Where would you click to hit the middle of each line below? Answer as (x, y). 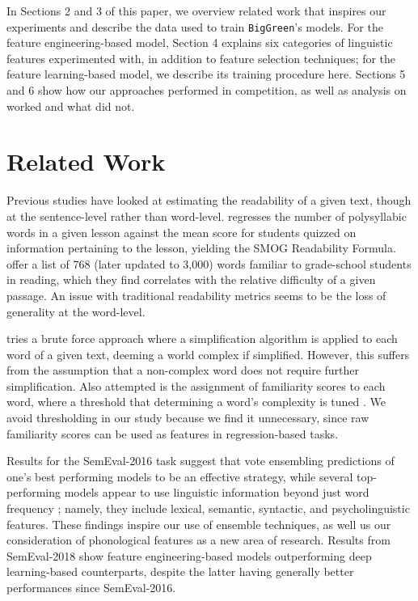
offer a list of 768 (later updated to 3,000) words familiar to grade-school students (209, 263)
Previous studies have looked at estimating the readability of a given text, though (209, 200)
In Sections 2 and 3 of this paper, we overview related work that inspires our (196, 11)
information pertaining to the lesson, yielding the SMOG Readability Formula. (201, 248)
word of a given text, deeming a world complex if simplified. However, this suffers (208, 354)
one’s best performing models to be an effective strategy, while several (180, 476)
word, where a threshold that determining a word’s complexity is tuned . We (196, 402)
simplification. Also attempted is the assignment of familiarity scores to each (196, 385)
